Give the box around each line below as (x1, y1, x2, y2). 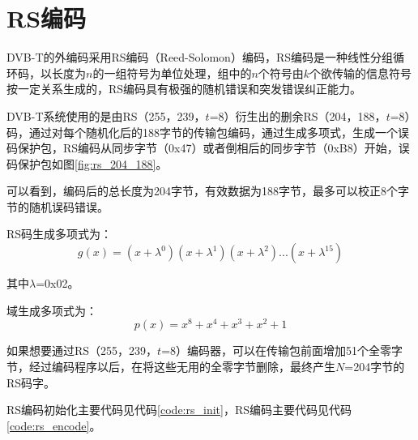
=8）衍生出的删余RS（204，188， (209, 107, 386, 124)
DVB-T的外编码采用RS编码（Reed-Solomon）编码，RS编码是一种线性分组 (6, 49, 393, 66)
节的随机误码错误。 (6, 198, 109, 215)
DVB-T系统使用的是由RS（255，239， (6, 107, 206, 124)
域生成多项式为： (6, 301, 97, 318)
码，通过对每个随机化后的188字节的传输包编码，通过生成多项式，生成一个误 (6, 123, 409, 140)
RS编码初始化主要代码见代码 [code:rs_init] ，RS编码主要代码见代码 (6, 401, 352, 418)
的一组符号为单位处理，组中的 (92, 64, 252, 81)
